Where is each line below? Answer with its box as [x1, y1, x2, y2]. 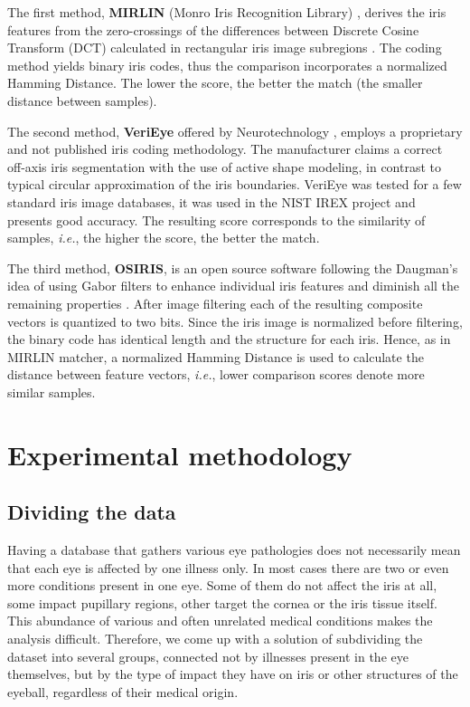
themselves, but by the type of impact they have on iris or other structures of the [7, 664, 458, 683]
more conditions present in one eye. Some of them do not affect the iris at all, [7, 576, 437, 595]
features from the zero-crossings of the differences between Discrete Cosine [7, 20, 419, 39]
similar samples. [7, 382, 96, 401]
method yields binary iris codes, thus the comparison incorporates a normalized [7, 55, 447, 74]
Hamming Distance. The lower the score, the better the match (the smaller [7, 73, 423, 92]
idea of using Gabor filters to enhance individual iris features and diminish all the [7, 276, 460, 295]
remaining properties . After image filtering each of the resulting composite [7, 293, 423, 312]
